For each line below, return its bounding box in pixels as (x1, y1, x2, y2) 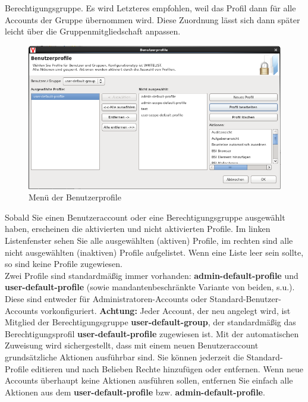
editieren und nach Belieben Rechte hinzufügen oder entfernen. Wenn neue (31, 362, 304, 375)
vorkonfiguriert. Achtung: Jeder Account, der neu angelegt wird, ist (40, 304, 291, 316)
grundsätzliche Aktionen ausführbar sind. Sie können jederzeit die (5, 350, 244, 363)
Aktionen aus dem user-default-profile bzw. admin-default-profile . (5, 385, 265, 398)
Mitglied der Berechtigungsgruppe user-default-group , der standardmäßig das (5, 316, 296, 328)
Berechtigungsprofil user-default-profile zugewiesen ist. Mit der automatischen (5, 327, 299, 340)
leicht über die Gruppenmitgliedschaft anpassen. (5, 25, 181, 37)
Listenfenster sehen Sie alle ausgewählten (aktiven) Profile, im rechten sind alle (5, 234, 293, 247)
